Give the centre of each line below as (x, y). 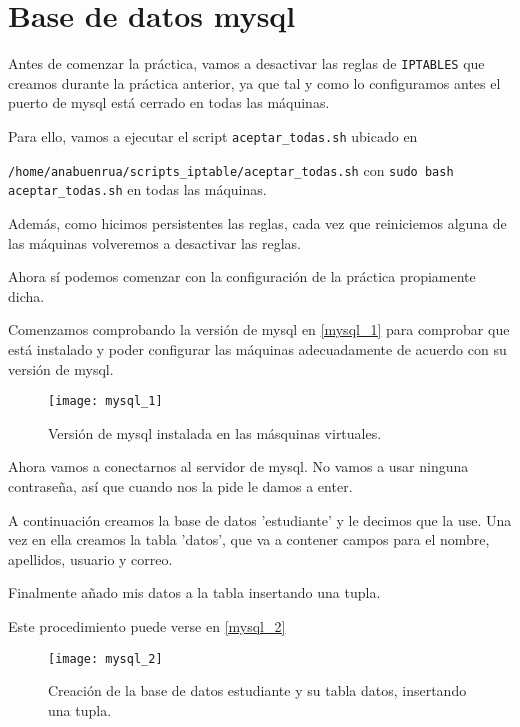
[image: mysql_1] (105, 401)
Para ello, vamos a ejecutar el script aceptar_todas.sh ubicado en (213, 135)
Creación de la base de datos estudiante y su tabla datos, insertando (257, 690)
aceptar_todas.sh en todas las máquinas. (137, 189)
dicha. (26, 295)
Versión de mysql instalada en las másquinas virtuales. (215, 432)
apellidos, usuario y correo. (90, 558)
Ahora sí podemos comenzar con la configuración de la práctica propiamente (242, 276)
